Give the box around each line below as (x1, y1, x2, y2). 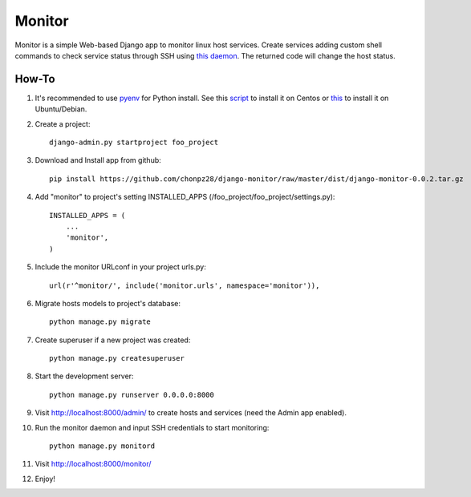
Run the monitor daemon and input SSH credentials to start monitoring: (35, 422, 270, 432)
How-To (14, 72, 55, 86)
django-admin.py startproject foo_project (49, 138, 219, 147)
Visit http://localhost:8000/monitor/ (35, 459, 152, 469)
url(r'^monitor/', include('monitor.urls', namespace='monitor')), (49, 281, 320, 290)
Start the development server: (35, 371, 134, 381)
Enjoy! (35, 474, 56, 483)
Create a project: (35, 119, 91, 128)
